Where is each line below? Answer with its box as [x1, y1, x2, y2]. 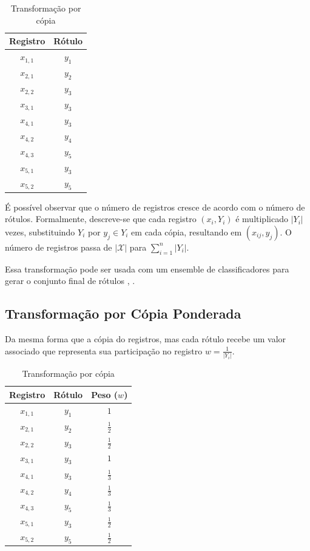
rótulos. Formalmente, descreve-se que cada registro [5, 212, 197, 225]
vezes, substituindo [5, 225, 75, 238]
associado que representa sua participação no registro [5, 344, 203, 357]
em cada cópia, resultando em [131, 225, 242, 238]
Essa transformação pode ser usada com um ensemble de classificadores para [5, 262, 289, 275]
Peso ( [91, 388, 118, 401]
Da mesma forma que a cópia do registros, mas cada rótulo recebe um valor [5, 333, 286, 345]
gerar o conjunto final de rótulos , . [5, 274, 135, 287]
